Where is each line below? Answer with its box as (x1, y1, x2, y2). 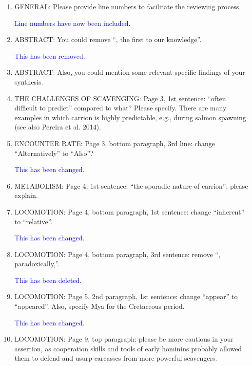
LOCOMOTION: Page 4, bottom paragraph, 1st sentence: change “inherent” (14, 206, 245, 216)
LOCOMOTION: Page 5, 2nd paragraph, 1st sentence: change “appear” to (14, 291, 238, 301)
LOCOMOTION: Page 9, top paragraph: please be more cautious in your (14, 334, 233, 344)
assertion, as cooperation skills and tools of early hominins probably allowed (14, 343, 242, 353)
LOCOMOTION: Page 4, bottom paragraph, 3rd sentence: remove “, (14, 249, 220, 259)
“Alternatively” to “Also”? (14, 148, 94, 158)
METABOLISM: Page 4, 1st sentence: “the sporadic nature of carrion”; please (14, 180, 248, 191)
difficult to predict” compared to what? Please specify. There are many (14, 103, 227, 113)
